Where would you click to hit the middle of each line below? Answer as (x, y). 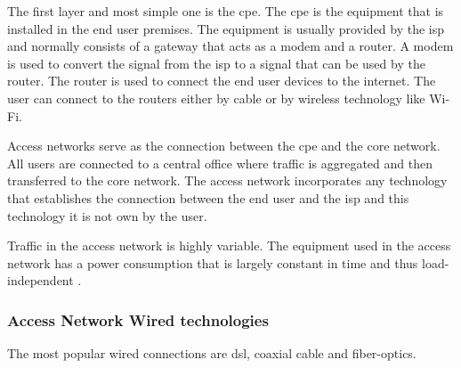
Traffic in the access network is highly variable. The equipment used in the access (229, 245)
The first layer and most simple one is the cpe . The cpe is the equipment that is (226, 11)
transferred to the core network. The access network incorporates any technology (227, 180)
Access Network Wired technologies (138, 319)
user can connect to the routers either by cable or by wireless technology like (216, 98)
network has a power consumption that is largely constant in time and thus (213, 262)
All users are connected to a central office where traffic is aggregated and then (220, 163)
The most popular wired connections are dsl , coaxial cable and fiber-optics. (212, 353)
